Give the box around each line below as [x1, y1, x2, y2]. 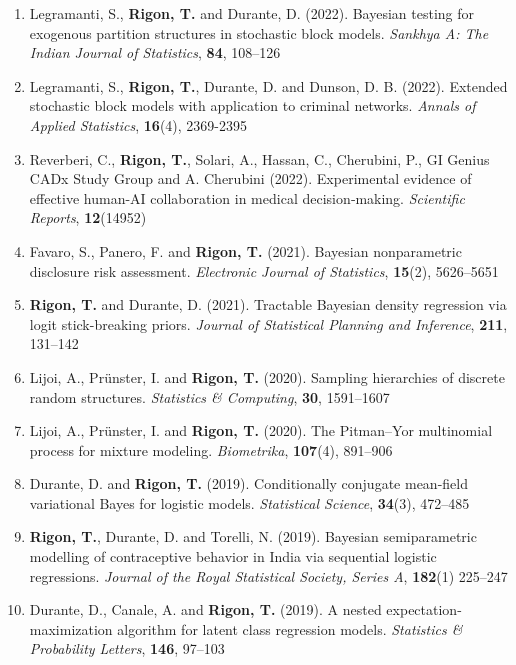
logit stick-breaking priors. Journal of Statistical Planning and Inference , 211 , [29, 313, 508, 334]
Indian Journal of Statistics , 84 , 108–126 [29, 42, 281, 63]
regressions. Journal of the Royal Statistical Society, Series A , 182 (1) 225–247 [29, 565, 508, 586]
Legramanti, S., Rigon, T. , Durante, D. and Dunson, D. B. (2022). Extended [29, 75, 508, 96]
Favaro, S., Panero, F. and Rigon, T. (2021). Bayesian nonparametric [29, 240, 462, 261]
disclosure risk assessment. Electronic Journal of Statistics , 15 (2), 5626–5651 [29, 260, 499, 281]
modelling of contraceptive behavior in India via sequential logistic [29, 546, 437, 567]
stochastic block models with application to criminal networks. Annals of [29, 95, 476, 116]
